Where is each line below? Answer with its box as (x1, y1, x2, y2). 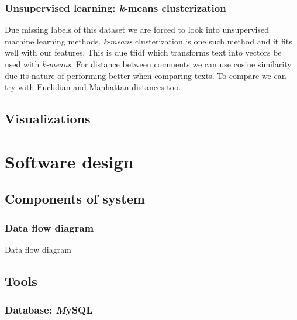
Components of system (5, 190, 145, 208)
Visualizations (5, 109, 91, 128)
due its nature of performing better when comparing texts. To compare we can (5, 69, 286, 81)
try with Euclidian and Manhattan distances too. (5, 81, 181, 93)
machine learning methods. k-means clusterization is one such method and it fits (5, 35, 292, 47)
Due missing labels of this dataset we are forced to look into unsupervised (5, 23, 269, 36)
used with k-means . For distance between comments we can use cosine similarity (5, 58, 292, 70)
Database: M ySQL (5, 302, 93, 317)
